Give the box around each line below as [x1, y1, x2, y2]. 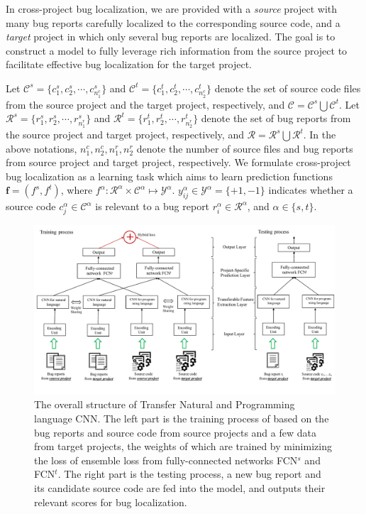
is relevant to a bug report [95, 199, 210, 214]
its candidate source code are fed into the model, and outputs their [34, 480, 326, 495]
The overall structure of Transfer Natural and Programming [34, 397, 295, 412]
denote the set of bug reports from [201, 111, 351, 126]
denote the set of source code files [214, 80, 361, 95]
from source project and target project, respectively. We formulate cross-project [6, 155, 351, 170]
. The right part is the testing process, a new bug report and [57, 466, 321, 481]
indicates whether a [268, 182, 353, 197]
